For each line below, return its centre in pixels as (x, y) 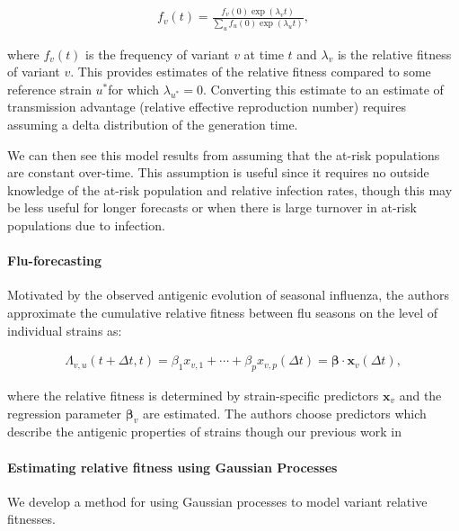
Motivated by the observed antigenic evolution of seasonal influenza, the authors (228, 295)
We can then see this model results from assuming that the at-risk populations (224, 154)
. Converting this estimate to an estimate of (323, 89)
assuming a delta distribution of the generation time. (153, 124)
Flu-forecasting (54, 261)
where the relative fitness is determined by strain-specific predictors (193, 395)
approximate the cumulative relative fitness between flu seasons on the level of (223, 312)
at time (264, 54)
